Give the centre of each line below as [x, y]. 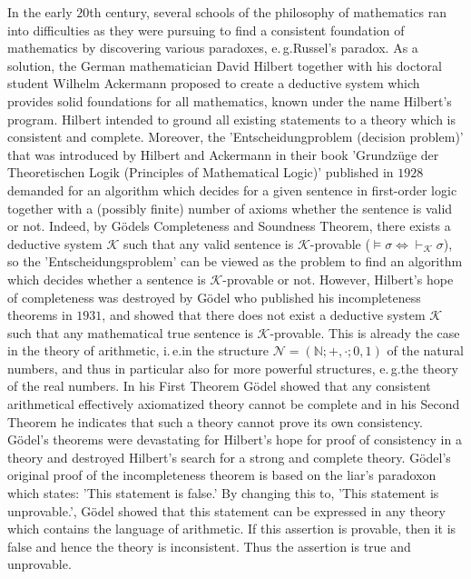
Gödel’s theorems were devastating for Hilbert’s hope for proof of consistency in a [235, 439]
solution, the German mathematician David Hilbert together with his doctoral [225, 65]
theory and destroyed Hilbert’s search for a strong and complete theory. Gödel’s [229, 457]
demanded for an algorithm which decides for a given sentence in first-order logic [232, 190]
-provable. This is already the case [365, 332]
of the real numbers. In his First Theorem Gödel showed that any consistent [219, 386]
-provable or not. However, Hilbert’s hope [338, 279]
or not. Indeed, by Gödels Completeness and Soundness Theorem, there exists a [229, 226]
